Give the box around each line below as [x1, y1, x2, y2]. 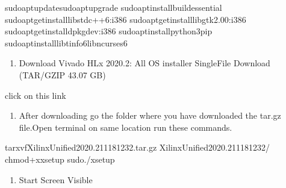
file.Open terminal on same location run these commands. [19, 121, 232, 133]
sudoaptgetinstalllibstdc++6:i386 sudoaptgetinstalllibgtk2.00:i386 [5, 13, 246, 25]
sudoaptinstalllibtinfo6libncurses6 [5, 36, 128, 49]
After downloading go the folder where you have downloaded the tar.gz [19, 109, 281, 122]
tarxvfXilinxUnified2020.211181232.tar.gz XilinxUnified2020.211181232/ [5, 141, 270, 154]
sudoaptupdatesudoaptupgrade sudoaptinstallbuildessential [5, 1, 222, 13]
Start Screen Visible [19, 173, 93, 186]
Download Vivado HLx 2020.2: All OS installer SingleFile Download [19, 57, 270, 69]
